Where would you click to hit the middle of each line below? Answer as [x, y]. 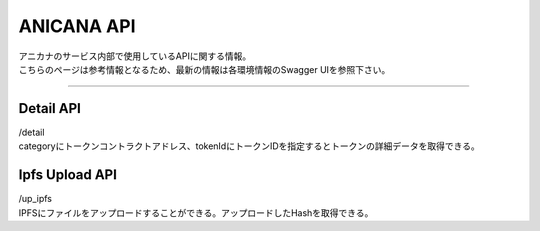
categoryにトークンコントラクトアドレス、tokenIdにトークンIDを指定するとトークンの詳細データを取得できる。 [249, 146]
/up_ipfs [35, 199]
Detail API [50, 108]
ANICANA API [77, 26]
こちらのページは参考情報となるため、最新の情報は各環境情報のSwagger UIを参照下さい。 [204, 69]
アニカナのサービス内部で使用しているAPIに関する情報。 [135, 56]
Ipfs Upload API [67, 175]
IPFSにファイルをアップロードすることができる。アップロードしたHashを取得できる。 [196, 212]
